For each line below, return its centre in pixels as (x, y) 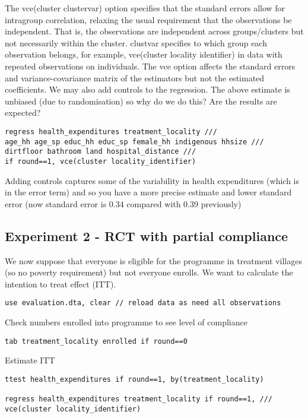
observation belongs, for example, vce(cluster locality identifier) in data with (144, 54)
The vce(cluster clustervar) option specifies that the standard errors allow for (145, 8)
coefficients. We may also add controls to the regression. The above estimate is (147, 89)
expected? (23, 113)
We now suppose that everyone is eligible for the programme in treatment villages (153, 260)
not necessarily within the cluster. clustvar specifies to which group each (136, 42)
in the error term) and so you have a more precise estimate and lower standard (148, 192)
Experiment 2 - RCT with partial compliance (147, 235)
